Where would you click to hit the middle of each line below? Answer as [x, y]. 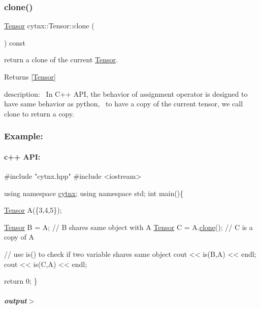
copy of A [19, 237]
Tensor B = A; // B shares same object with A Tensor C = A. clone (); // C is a [128, 227]
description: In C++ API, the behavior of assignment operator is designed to [126, 93]
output [15, 301]
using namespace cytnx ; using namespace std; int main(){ [94, 193]
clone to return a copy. [39, 113]
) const [15, 42]
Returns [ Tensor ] [30, 76]
